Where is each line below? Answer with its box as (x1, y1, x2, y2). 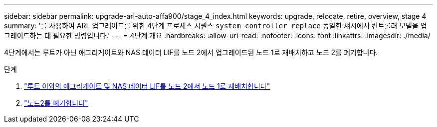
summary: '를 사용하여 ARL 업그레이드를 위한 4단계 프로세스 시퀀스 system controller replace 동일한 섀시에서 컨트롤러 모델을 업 (4, 21, 427, 30)
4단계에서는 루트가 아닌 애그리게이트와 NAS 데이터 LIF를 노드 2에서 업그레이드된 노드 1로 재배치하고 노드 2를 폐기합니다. (4, 48, 378, 57)
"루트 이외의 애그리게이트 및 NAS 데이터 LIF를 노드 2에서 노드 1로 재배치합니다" (24, 82, 270, 90)
